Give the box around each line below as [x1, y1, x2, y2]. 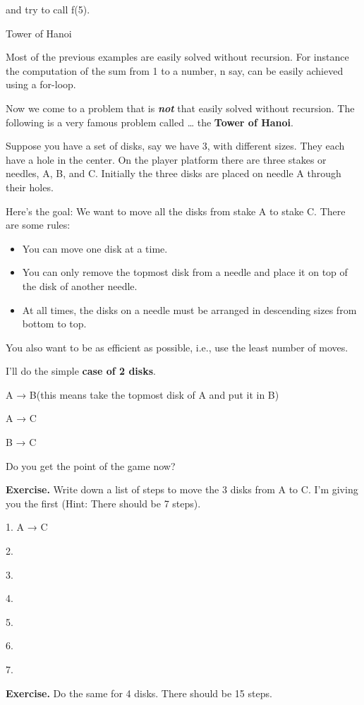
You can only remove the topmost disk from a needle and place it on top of [22, 265, 348, 279]
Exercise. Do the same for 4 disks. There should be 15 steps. [6, 685, 272, 700]
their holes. [6, 179, 54, 194]
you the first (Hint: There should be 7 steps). [6, 495, 201, 510]
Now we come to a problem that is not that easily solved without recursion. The [6, 100, 355, 115]
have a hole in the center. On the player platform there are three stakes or [6, 152, 327, 167]
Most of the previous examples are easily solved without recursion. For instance [6, 49, 349, 64]
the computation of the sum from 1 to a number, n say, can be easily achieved [6, 63, 344, 78]
